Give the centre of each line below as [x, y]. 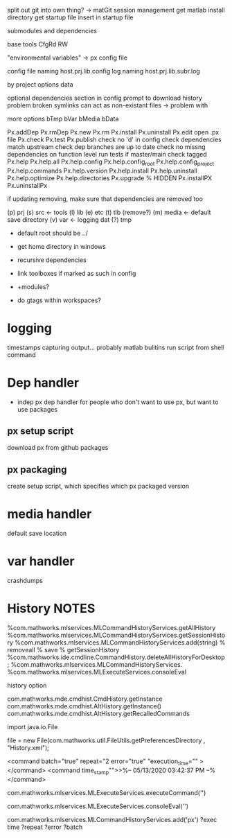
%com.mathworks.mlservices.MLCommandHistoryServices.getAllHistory [111, 628]
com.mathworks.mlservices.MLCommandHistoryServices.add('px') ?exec [112, 819]
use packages [37, 409]
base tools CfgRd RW [37, 44]
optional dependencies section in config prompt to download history [105, 98]
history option [27, 686]
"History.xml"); [28, 748]
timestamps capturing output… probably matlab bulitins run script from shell [116, 347]
